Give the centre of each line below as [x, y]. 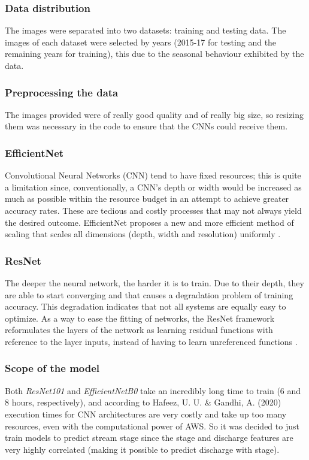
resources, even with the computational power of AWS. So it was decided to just [152, 426]
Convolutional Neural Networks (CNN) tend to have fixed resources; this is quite [153, 175]
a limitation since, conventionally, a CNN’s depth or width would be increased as [153, 187]
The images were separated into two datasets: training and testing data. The [146, 30]
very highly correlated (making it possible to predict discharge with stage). [142, 449]
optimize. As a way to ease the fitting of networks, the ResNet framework [140, 318]
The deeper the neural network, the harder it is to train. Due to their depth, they [154, 283]
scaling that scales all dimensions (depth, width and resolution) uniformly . [143, 234]
